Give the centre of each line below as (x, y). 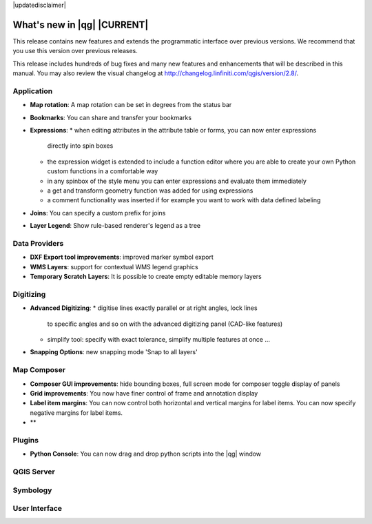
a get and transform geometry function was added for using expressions (150, 191)
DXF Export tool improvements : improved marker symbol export (122, 257)
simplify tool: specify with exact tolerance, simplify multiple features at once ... (159, 339)
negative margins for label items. (76, 413)
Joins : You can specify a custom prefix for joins (98, 213)
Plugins (26, 440)
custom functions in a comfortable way (103, 171)
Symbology (32, 490)
